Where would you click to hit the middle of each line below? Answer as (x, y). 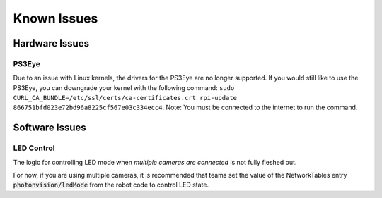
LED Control (34, 148)
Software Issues (50, 128)
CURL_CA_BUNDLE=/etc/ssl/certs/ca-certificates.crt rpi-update (125, 98)
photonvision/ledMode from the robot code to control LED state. (111, 185)
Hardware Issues (51, 43)
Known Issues (56, 18)
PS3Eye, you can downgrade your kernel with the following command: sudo (124, 87)
